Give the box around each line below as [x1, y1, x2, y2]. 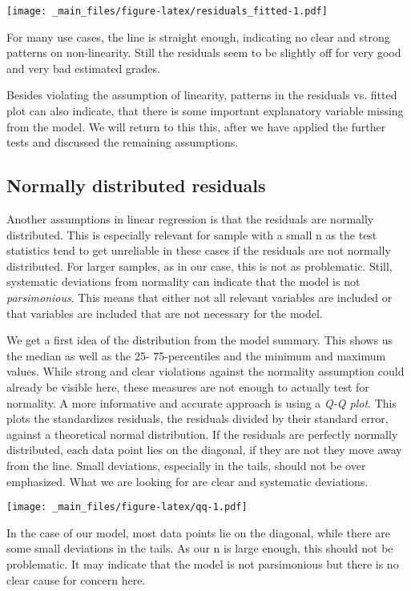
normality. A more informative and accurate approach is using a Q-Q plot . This [6, 394, 397, 411]
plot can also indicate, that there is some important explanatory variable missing [6, 103, 404, 119]
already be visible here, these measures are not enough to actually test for [6, 378, 369, 395]
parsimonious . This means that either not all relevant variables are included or [6, 288, 393, 305]
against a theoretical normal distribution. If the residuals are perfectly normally [6, 425, 398, 442]
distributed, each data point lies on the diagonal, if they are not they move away [6, 441, 402, 458]
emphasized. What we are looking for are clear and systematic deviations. [6, 472, 369, 489]
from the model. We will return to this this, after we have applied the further [6, 118, 386, 135]
